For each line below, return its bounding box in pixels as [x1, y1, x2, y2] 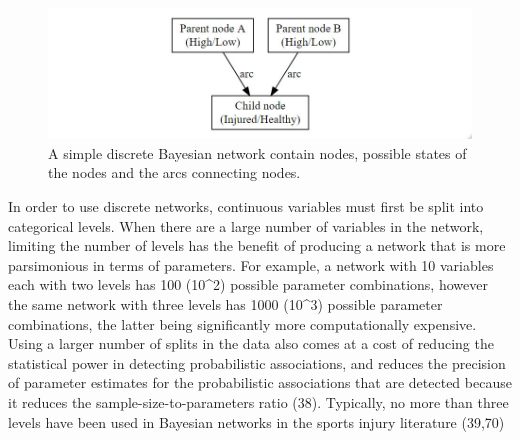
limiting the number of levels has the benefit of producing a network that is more [8, 235, 506, 256]
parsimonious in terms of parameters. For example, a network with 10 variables [8, 254, 494, 275]
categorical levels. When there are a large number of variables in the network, [8, 215, 484, 236]
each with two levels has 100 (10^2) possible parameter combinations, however [8, 274, 488, 295]
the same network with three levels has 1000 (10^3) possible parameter [8, 294, 443, 314]
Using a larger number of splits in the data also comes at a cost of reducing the [8, 333, 494, 354]
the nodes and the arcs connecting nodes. [48, 162, 301, 183]
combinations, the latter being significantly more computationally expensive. [8, 313, 477, 334]
